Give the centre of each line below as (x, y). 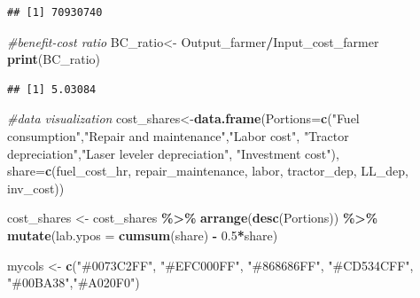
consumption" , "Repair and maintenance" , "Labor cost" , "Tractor (178, 135)
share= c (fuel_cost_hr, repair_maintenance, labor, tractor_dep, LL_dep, (208, 171)
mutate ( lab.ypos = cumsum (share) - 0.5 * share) (143, 235)
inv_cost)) (36, 188)
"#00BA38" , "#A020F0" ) (74, 282)
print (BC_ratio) (54, 59)
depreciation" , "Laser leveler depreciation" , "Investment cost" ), (173, 153)
